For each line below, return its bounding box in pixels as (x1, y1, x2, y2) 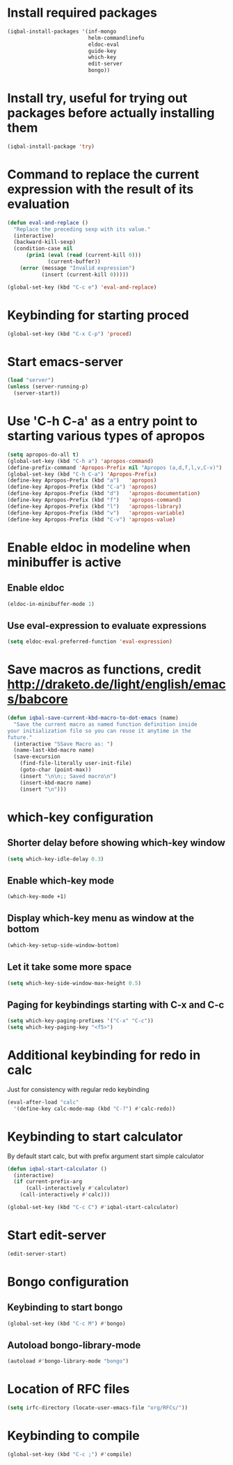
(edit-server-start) (7, 1250, 67, 1257)
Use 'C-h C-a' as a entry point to (7, 413, 198, 430)
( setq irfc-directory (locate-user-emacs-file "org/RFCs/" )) (7, 1404, 188, 1411)
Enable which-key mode (7, 874, 115, 886)
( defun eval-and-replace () (7, 219, 89, 226)
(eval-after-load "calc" (7, 1098, 79, 1106)
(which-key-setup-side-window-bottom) (7, 941, 120, 949)
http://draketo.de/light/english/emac (7, 676, 226, 692)
